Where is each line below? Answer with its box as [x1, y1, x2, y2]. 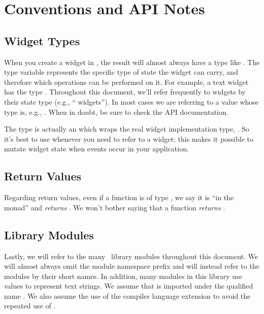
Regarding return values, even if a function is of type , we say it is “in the [4, 192, 234, 203]
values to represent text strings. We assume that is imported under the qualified [4, 280, 253, 291]
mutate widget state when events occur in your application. [4, 143, 189, 154]
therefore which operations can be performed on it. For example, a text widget [4, 76, 249, 87]
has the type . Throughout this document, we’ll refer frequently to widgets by [4, 86, 246, 97]
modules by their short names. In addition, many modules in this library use [4, 270, 242, 281]
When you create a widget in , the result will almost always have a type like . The [4, 56, 260, 67]
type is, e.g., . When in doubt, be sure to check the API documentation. [4, 106, 228, 117]
